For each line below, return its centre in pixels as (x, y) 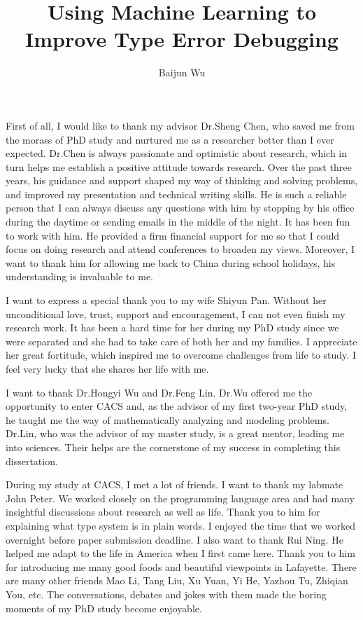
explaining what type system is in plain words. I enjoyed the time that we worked (181, 525)
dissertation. (32, 461)
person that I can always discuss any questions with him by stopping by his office (180, 208)
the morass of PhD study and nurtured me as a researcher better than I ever (170, 139)
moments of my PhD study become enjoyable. (104, 608)
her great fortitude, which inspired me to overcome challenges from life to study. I (181, 355)
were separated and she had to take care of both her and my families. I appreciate (181, 341)
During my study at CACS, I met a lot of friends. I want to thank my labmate (175, 484)
